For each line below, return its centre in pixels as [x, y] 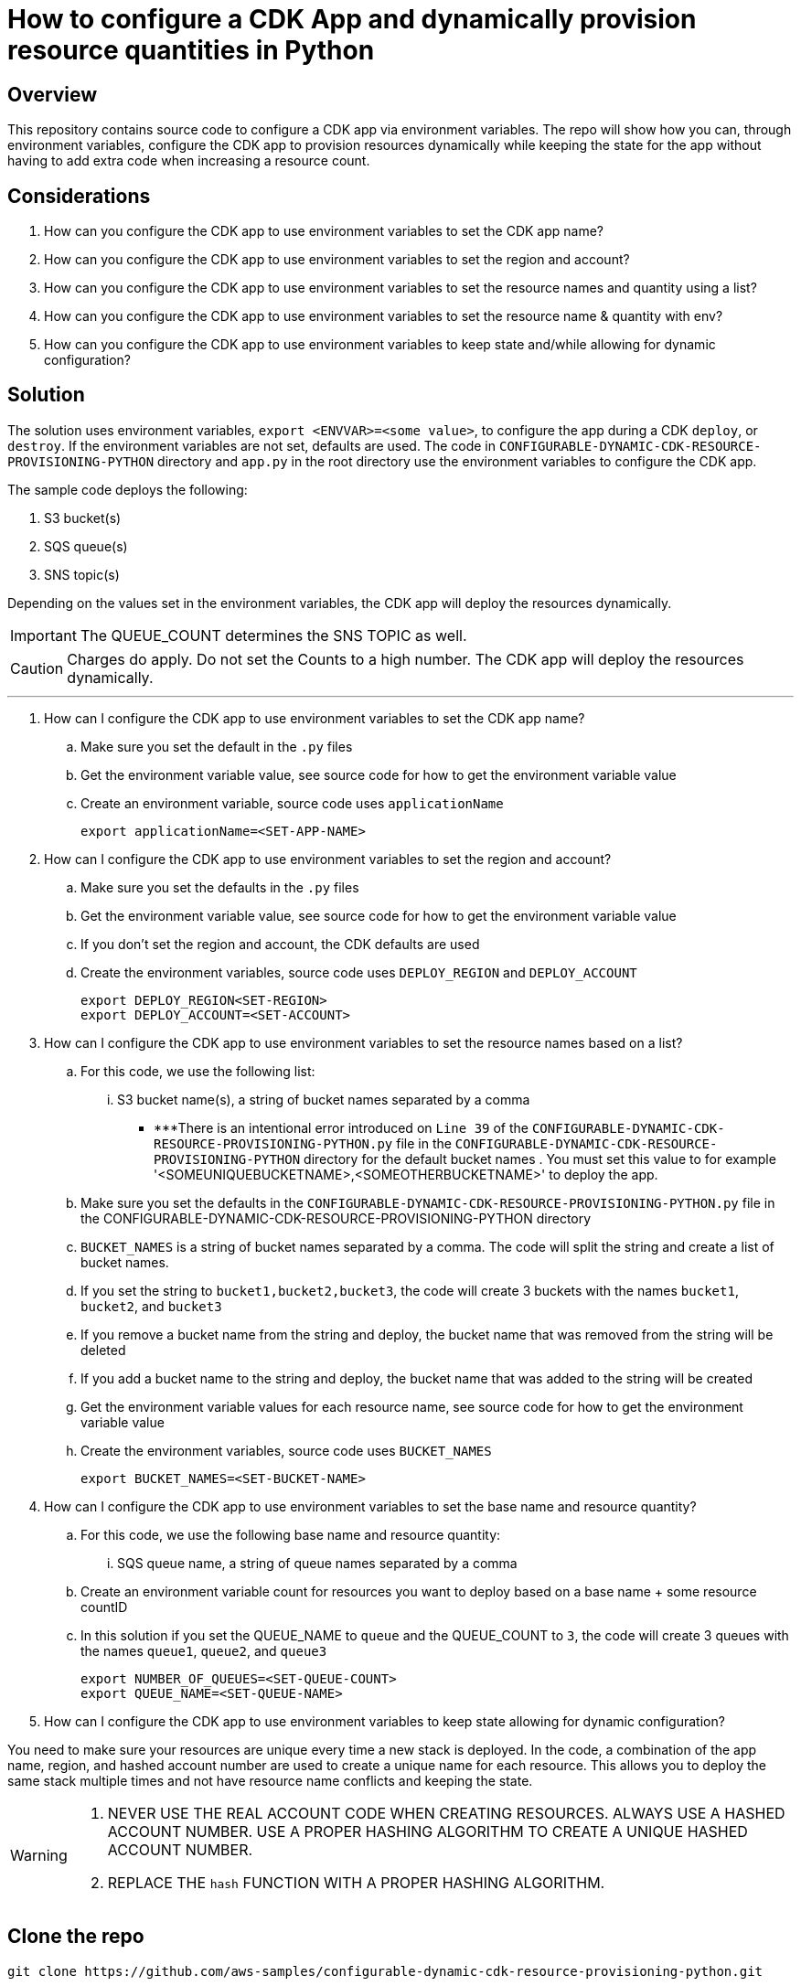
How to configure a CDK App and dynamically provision [352, 19]
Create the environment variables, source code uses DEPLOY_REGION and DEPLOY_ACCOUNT [359, 972]
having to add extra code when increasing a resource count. [189, 161]
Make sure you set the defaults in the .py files [220, 887]
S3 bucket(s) [83, 518]
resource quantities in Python [191, 50]
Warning [39, 1855]
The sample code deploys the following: [128, 489]
